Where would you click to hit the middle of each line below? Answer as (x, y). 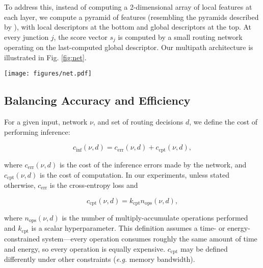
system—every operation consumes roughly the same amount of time (150, 238)
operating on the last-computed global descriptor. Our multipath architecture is (129, 47)
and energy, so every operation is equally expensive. (85, 248)
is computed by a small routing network (180, 36)
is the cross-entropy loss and (94, 185)
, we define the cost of (223, 122)
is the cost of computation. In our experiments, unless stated (135, 174)
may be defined (204, 248)
